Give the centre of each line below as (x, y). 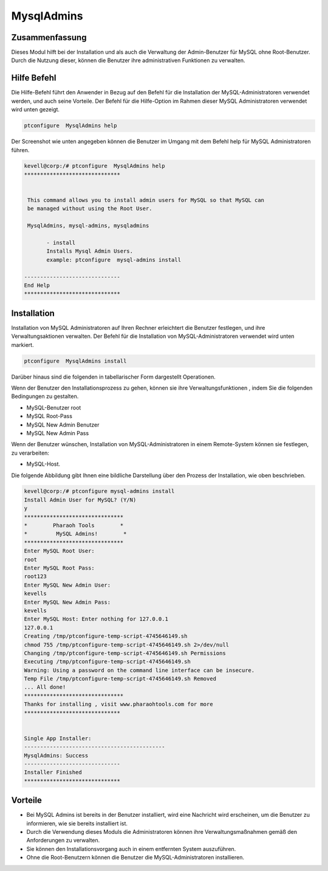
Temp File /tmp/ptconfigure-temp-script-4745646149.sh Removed (120, 679)
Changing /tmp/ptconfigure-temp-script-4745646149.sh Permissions (125, 653)
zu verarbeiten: (30, 453)
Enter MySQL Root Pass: (60, 568)
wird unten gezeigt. (36, 110)
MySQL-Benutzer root (54, 407)
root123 (35, 576)
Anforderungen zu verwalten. (63, 841)
